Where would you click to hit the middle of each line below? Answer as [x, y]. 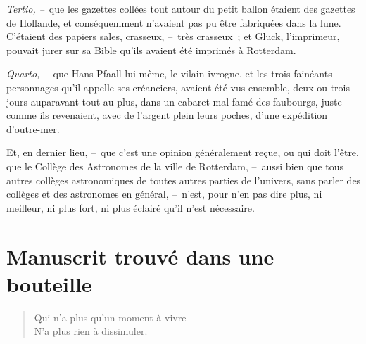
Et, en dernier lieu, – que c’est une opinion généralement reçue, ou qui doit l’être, [183, 152]
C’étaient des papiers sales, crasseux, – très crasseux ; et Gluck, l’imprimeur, [173, 36]
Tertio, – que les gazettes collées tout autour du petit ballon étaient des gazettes [181, 8]
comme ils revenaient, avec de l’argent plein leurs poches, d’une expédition [167, 115]
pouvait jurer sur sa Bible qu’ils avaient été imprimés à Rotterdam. [151, 50]
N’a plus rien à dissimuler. [91, 331]
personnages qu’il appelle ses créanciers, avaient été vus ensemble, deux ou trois [178, 87]
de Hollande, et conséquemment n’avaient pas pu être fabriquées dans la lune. [174, 22]
